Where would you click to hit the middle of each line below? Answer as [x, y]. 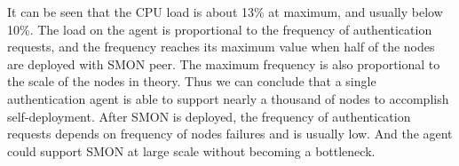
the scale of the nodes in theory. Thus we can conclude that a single [192, 81]
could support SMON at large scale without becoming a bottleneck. [191, 150]
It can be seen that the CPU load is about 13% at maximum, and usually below [225, 12]
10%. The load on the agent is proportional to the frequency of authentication [220, 29]
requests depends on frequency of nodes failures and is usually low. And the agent [230, 134]
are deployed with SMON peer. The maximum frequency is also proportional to [224, 63]
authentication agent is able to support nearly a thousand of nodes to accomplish [228, 98]
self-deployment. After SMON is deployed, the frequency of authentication [209, 116]
